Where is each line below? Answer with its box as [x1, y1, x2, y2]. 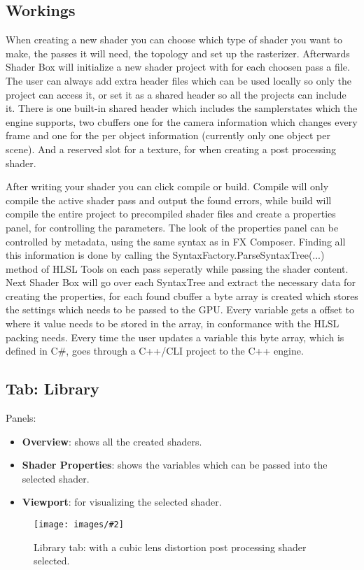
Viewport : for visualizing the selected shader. [22, 494, 222, 509]
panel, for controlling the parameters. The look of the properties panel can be [6, 220, 339, 234]
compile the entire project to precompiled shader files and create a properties [6, 206, 336, 221]
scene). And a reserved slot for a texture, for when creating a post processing [6, 141, 337, 156]
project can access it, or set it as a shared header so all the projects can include [6, 87, 346, 101]
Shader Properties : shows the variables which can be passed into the [22, 457, 328, 472]
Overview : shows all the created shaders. [22, 434, 202, 448]
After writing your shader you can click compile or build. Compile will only [6, 179, 329, 194]
